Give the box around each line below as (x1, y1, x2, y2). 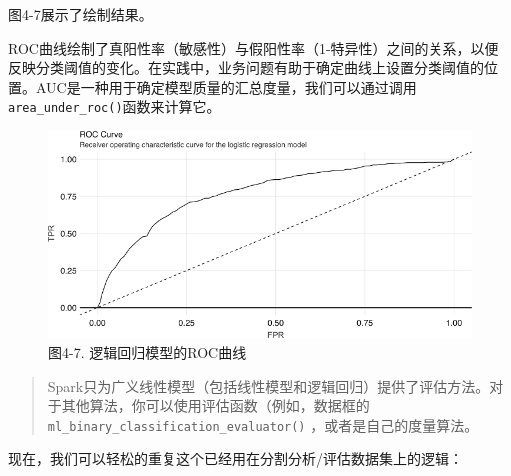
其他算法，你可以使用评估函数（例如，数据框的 (61, 395, 370, 416)
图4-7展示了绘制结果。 (8, 4, 153, 24)
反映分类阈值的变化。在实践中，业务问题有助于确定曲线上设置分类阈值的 (8, 57, 484, 78)
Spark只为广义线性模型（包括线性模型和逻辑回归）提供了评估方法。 (47, 375, 490, 396)
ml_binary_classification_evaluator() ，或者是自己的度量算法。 (47, 414, 479, 435)
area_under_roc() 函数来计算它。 (8, 96, 221, 117)
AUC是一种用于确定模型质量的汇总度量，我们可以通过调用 (35, 76, 417, 97)
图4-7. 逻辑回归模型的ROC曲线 (48, 341, 247, 362)
